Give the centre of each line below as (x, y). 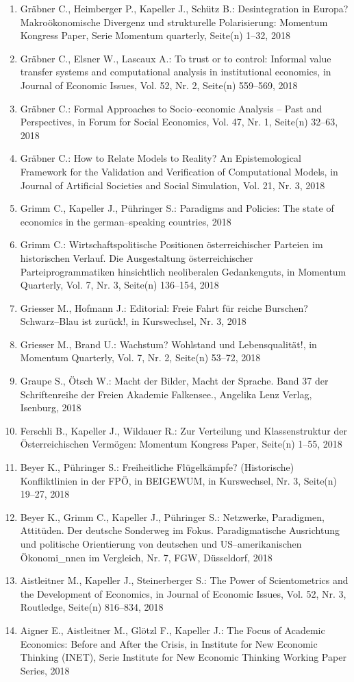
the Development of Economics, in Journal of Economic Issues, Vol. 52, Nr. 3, (183, 593)
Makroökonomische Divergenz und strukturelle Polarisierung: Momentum (174, 22)
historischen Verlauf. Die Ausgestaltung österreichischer (137, 257)
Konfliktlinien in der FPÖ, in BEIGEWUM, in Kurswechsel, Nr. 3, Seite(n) (179, 480)
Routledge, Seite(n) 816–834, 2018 (92, 607)
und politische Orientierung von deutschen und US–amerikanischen (161, 544)
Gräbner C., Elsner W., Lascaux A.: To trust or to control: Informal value (176, 58)
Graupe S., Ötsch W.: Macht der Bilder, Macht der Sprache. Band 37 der (174, 381)
